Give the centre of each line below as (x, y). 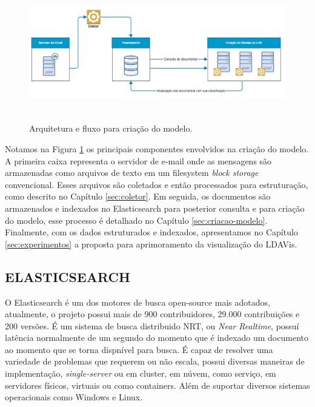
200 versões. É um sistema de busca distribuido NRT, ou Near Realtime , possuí (152, 325)
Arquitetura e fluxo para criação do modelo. (111, 128)
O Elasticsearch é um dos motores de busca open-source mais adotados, (138, 302)
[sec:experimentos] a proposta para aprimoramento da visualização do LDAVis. (151, 244)
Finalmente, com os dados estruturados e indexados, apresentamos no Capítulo (151, 232)
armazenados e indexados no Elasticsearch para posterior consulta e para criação (155, 208)
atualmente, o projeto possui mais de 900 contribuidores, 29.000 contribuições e (152, 314)
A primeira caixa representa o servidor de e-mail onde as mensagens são (138, 160)
